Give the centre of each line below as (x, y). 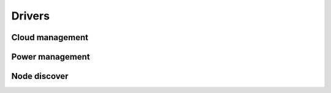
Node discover (40, 76)
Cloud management (50, 37)
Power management (51, 57)
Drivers (31, 16)
